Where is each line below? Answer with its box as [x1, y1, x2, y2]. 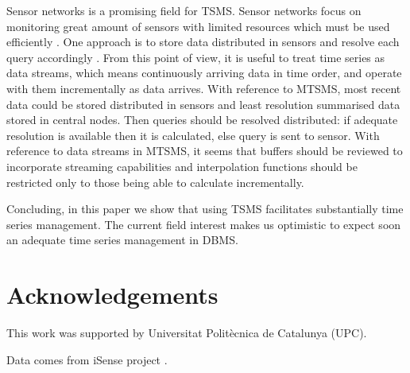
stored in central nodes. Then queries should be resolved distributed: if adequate [6, 111, 398, 128]
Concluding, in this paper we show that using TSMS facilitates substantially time [6, 200, 404, 217]
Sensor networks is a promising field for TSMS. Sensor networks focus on [6, 2, 362, 18]
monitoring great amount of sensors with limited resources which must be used [6, 17, 390, 34]
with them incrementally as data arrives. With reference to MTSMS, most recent [6, 80, 401, 96]
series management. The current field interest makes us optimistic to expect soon [6, 216, 401, 232]
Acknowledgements [6, 278, 219, 311]
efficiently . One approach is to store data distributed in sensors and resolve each [6, 33, 400, 50]
